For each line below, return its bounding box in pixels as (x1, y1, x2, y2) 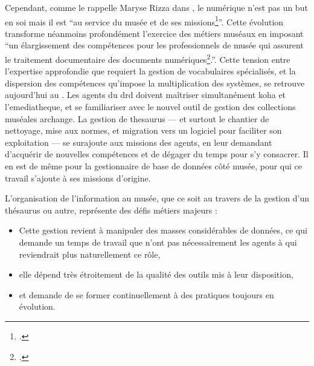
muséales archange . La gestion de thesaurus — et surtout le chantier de (5, 112, 269, 125)
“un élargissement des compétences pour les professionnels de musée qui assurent (5, 39, 304, 51)
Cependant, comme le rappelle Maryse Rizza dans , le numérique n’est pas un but (5, 1, 308, 13)
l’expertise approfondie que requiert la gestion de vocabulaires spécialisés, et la (5, 65, 296, 77)
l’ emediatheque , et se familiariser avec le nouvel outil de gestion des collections (5, 100, 296, 113)
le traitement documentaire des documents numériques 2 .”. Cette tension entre (5, 51, 290, 65)
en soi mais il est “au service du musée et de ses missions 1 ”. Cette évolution (5, 13, 284, 28)
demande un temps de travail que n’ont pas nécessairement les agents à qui (19, 236, 297, 248)
